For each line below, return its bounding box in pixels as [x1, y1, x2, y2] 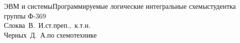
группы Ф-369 [4, 10, 46, 21]
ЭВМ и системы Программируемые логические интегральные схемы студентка [4, 1, 236, 11]
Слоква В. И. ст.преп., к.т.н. [4, 20, 91, 30]
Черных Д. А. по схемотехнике [4, 29, 97, 40]
